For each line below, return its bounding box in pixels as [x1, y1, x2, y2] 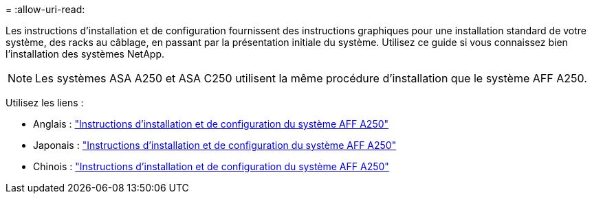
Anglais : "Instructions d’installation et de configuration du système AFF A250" [33, 118, 389, 130]
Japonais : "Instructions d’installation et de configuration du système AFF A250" [33, 139, 397, 151]
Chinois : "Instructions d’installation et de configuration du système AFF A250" [33, 161, 389, 172]
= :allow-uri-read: [6, 3, 85, 15]
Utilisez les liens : [6, 97, 84, 108]
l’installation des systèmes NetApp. [6, 48, 165, 60]
